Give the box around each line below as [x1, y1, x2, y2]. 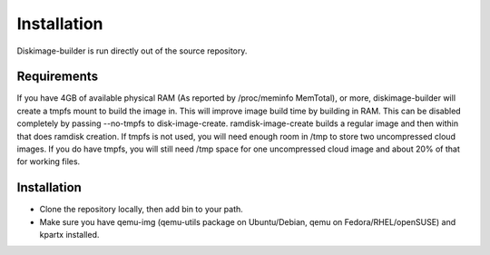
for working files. [16, 156, 81, 167]
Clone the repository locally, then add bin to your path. [39, 204, 244, 215]
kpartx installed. [39, 230, 100, 240]
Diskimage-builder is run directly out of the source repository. [16, 45, 248, 56]
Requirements [16, 69, 99, 84]
